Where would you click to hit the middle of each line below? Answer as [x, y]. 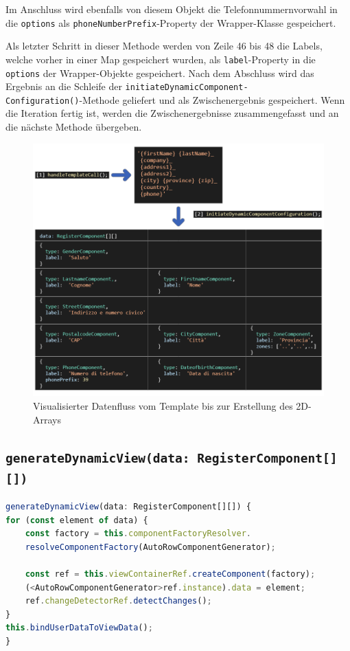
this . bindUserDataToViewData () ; [79, 628]
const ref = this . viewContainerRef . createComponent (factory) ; [170, 574]
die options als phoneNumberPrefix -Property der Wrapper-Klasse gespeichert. [171, 22]
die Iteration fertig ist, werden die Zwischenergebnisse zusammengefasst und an [172, 113]
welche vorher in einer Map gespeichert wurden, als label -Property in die [161, 59]
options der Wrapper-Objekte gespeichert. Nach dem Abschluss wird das [160, 73]
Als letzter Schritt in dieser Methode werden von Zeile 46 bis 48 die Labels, [164, 46]
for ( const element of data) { [77, 520]
